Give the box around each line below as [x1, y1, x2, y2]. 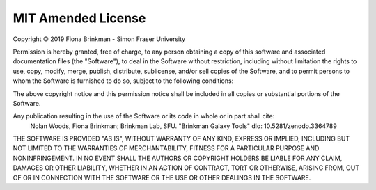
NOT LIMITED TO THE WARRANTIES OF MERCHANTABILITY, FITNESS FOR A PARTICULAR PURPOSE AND [13, 144, 320, 152]
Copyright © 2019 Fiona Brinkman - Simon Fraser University [13, 35, 186, 43]
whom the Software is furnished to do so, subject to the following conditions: [13, 77, 234, 85]
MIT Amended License [13, 10, 146, 26]
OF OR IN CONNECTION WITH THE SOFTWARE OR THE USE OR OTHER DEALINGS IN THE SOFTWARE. [13, 173, 311, 182]
